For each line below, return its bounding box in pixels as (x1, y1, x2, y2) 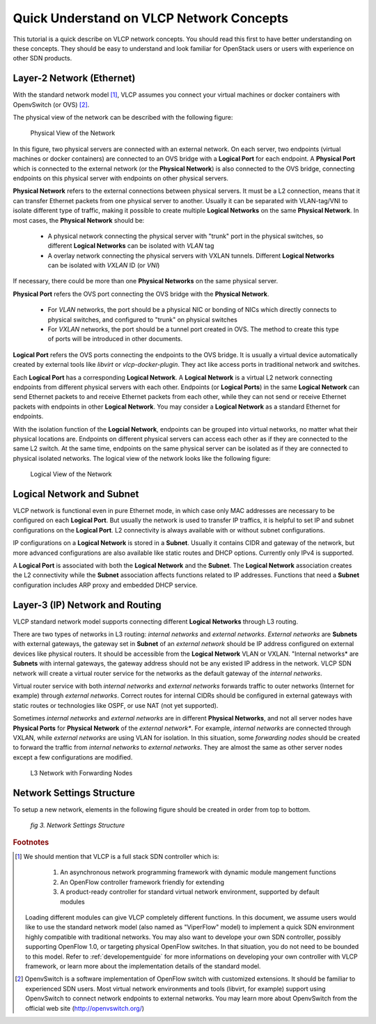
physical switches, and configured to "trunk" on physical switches (47, 315, 238, 324)
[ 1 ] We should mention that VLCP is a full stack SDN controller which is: (15, 853, 219, 861)
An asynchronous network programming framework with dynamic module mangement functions (60, 868, 337, 876)
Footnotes (13, 837, 49, 847)
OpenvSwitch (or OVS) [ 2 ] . (13, 100, 90, 109)
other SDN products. (13, 54, 72, 63)
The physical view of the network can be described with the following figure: (13, 113, 233, 122)
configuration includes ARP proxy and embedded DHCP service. (13, 581, 198, 589)
